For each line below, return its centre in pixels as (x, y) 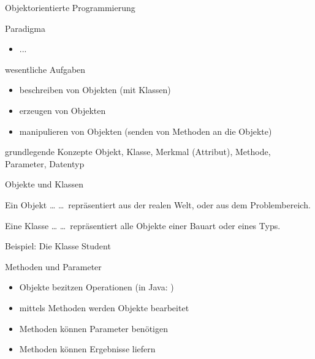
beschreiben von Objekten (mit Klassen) (95, 90)
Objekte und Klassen (44, 184)
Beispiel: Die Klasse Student (58, 246)
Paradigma (25, 28)
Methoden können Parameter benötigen (93, 328)
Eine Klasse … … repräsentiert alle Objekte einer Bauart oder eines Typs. (143, 225)
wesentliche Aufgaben (45, 69)
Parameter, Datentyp (45, 163)
